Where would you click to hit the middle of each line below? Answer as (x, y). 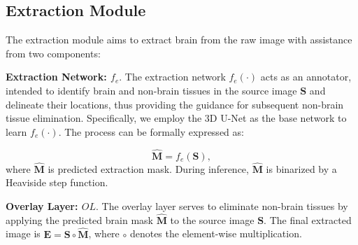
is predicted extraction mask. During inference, (148, 168)
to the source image (212, 219)
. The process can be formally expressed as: (151, 131)
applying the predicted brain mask (79, 219)
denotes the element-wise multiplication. (216, 233)
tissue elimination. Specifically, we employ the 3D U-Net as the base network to (176, 118)
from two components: (53, 53)
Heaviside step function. (57, 182)
